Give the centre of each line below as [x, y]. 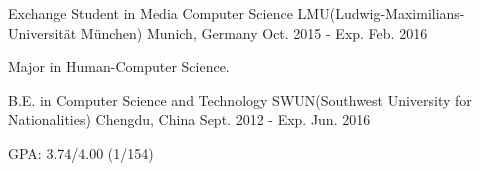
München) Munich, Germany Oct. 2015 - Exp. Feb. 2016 [254, 32]
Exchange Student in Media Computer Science [150, 13]
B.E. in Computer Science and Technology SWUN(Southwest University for [240, 99]
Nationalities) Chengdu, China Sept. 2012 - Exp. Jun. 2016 [189, 119]
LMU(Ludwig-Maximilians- [381, 13]
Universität [42, 32]
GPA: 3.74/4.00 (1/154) [81, 152]
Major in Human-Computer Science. [119, 66]
